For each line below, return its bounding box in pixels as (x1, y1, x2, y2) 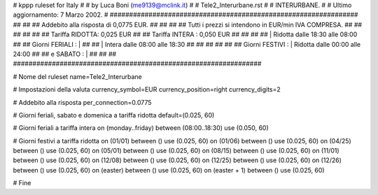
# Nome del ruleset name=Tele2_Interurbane (13, 72, 143, 80)
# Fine (13, 179, 31, 187)
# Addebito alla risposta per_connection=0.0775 (13, 98, 152, 106)
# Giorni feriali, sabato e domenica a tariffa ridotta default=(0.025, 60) (13, 110, 215, 119)
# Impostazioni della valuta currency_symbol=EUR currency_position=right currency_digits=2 (13, 85, 281, 94)
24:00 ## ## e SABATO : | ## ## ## (13, 50, 117, 58)
